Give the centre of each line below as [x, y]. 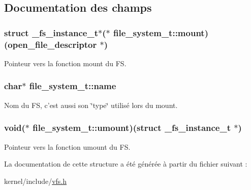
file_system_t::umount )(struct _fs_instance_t [132, 128]
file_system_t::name [73, 86]
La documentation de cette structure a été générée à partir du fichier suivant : [126, 164]
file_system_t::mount [159, 32]
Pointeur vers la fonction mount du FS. [65, 63]
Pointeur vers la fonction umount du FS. [67, 146]
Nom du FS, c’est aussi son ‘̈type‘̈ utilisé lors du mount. [91, 105]
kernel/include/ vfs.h [36, 181]
